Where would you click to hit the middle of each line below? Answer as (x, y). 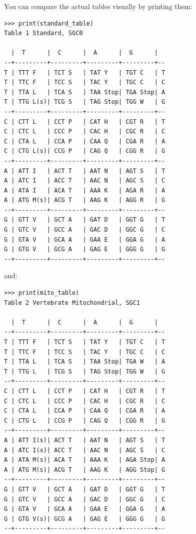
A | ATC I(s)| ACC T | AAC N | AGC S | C (85, 450)
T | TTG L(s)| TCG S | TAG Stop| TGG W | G (85, 102)
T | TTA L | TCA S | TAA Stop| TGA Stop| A (85, 92)
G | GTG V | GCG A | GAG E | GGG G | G (85, 249)
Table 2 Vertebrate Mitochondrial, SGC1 (72, 303)
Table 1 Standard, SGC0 (43, 33)
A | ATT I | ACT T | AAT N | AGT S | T (85, 171)
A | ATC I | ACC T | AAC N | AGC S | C (85, 181)
